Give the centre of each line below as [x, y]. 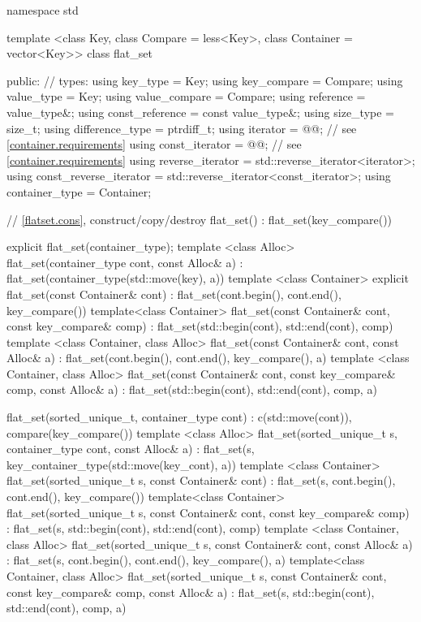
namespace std [43, 10]
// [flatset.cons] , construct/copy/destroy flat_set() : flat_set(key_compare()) [200, 219]
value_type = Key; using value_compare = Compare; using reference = [186, 96]
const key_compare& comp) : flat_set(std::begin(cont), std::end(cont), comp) [200, 326]
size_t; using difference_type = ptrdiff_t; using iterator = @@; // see [182, 128]
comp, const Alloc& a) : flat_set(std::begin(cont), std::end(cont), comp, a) [192, 389]
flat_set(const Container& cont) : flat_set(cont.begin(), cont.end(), [174, 294]
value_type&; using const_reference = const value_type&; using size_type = [200, 112]
